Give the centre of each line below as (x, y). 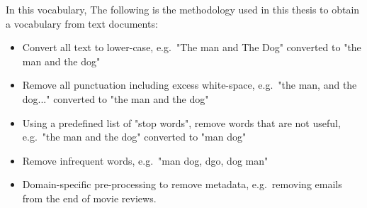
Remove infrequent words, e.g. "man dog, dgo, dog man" (145, 160)
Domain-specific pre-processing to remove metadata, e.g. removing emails (182, 184)
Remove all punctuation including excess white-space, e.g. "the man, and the (190, 85)
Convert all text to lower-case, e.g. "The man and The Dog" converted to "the (192, 47)
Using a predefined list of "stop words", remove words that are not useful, (181, 122)
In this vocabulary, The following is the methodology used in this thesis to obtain (183, 9)
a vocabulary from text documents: (82, 23)
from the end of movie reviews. (89, 198)
